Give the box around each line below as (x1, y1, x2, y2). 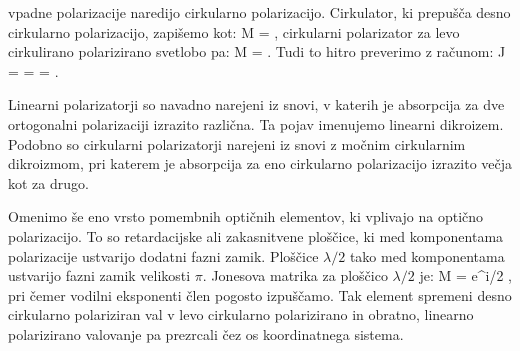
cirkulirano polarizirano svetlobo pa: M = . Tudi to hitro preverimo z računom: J (8, 41, 506, 62)
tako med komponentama (349, 245, 505, 266)
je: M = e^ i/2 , (419, 265, 513, 286)
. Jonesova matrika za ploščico (202, 265, 388, 286)
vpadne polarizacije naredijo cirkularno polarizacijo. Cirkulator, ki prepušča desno (8, 2, 511, 22)
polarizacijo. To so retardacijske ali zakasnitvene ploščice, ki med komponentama (8, 225, 504, 246)
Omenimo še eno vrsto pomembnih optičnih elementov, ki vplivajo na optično (8, 206, 484, 227)
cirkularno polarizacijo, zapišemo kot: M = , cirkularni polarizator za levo (8, 21, 460, 42)
